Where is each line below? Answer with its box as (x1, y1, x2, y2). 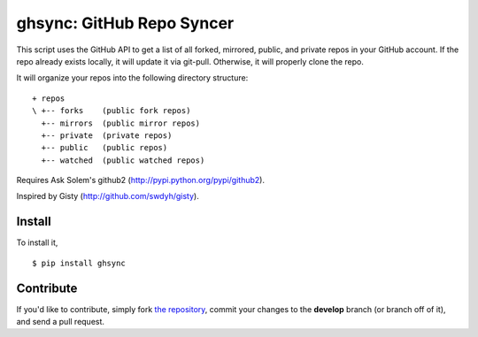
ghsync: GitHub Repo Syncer (16, 13, 235, 33)
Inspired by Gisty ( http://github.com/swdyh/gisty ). (16, 191, 199, 202)
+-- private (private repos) (41, 130, 173, 141)
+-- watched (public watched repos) (41, 155, 205, 165)
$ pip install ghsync (32, 257, 126, 268)
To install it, (16, 237, 58, 248)
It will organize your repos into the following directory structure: (16, 73, 249, 83)
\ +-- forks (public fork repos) (32, 106, 191, 116)
